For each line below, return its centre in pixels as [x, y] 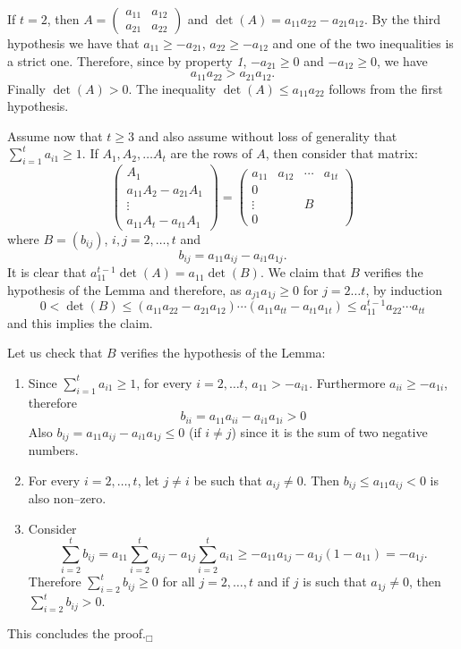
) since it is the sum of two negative [329, 431]
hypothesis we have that [73, 43]
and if [273, 582]
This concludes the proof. [77, 632]
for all [179, 582]
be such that [228, 480]
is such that [335, 582]
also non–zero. [67, 498]
